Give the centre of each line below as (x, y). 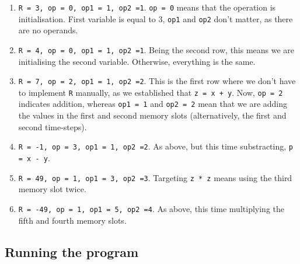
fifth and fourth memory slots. (72, 220)
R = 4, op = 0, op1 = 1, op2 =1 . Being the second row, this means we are (156, 49)
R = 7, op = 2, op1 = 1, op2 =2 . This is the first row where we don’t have (157, 81)
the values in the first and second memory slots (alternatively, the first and (152, 115)
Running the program (72, 251)
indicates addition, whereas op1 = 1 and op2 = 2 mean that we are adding (153, 104)
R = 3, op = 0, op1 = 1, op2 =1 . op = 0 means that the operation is (147, 7)
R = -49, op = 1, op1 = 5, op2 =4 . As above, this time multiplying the (151, 208)
